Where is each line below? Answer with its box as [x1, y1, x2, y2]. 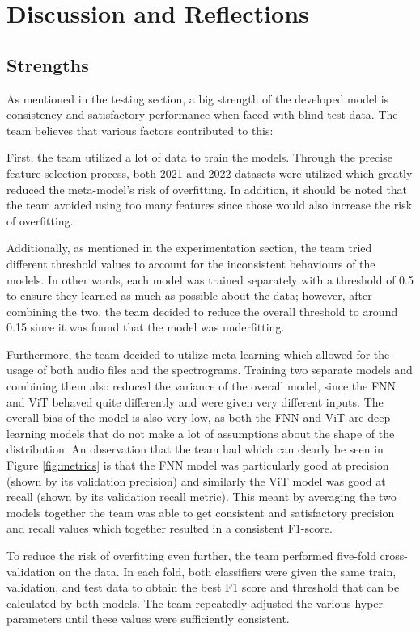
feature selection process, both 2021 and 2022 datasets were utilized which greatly [6, 164, 413, 181]
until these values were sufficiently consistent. [65, 610, 290, 627]
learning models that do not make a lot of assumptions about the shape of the [6, 424, 395, 441]
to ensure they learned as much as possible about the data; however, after [6, 287, 372, 304]
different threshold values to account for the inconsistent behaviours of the [6, 255, 375, 272]
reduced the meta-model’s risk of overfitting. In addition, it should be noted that [6, 180, 408, 197]
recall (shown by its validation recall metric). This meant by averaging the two [6, 488, 397, 505]
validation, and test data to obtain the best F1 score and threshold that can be [6, 579, 400, 596]
